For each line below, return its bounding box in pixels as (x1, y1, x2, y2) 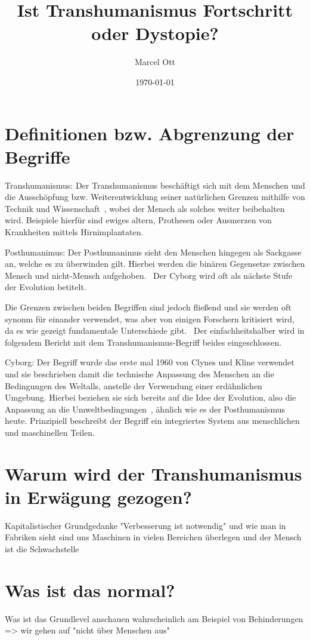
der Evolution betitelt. (5, 281, 86, 293)
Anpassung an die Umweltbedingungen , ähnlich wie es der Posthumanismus (5, 402, 286, 415)
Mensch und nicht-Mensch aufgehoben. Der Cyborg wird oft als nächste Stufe (5, 269, 293, 281)
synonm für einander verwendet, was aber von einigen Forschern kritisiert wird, (5, 312, 294, 325)
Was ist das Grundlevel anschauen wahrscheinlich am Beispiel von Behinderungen (5, 612, 303, 624)
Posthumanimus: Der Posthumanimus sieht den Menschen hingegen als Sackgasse (5, 245, 302, 258)
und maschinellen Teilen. (5, 426, 95, 438)
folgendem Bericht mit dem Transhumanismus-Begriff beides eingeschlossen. (5, 336, 282, 348)
